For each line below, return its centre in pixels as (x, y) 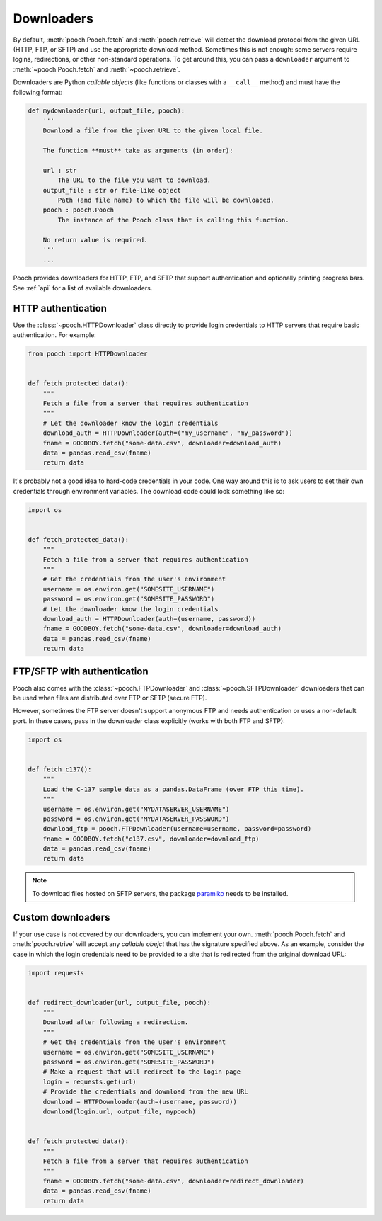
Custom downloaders (62, 917)
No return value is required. (95, 240)
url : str (60, 170)
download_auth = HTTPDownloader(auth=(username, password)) (149, 619)
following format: (38, 92)
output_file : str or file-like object (112, 190)
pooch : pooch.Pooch (79, 210)
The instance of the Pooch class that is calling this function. (173, 220)
